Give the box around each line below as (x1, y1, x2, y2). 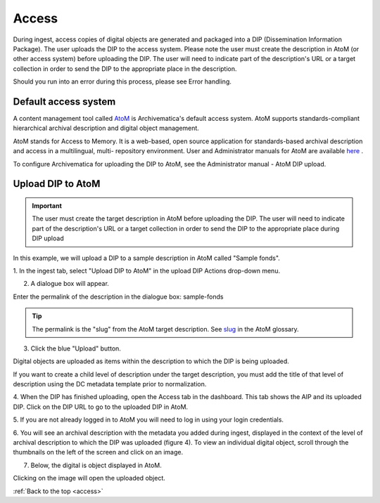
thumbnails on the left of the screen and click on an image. (13, 448, 183, 457)
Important (32, 201, 63, 210)
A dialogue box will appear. (30, 280, 109, 288)
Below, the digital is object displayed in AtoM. (30, 461, 162, 469)
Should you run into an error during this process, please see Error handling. (13, 77, 232, 86)
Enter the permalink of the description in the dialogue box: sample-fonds (13, 292, 224, 301)
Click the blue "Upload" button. (30, 344, 121, 353)
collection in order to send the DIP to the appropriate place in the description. (13, 64, 237, 73)
